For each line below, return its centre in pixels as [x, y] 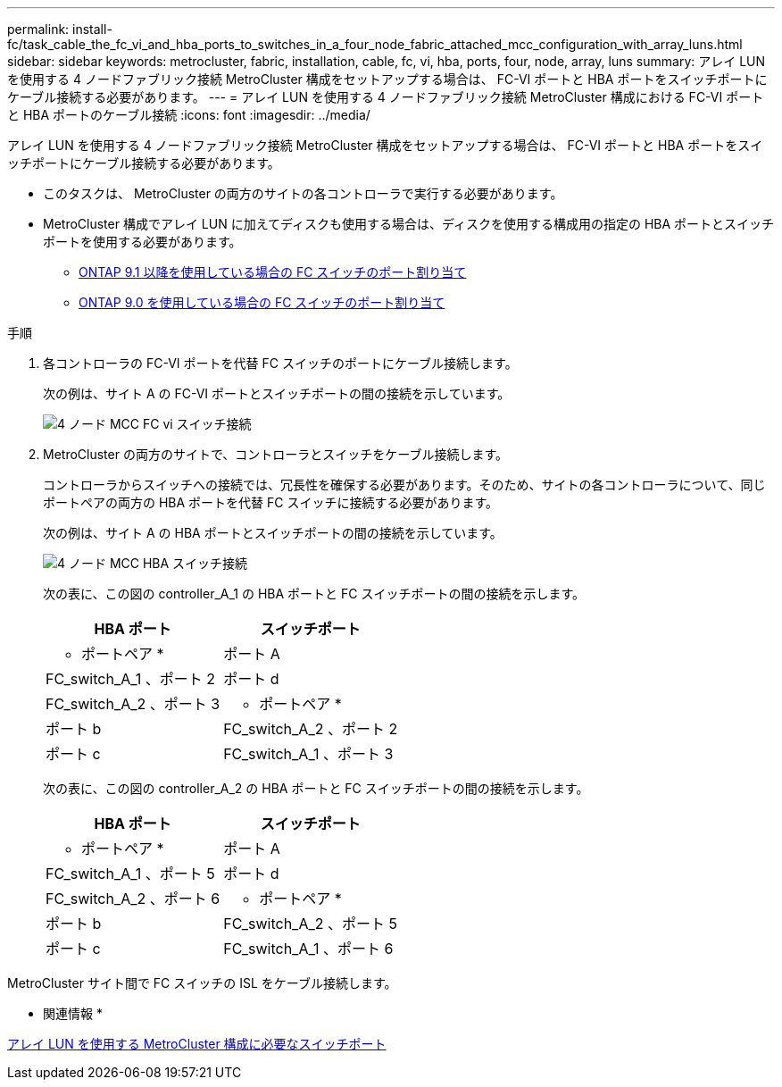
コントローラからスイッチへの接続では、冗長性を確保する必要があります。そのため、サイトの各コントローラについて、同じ [404, 485]
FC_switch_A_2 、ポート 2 [311, 729]
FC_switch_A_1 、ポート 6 [308, 949]
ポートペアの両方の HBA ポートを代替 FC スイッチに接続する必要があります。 [271, 502]
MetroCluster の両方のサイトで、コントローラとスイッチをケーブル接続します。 [276, 454]
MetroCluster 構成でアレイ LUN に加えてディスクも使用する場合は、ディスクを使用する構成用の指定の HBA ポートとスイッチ [409, 224]
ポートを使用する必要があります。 [142, 242]
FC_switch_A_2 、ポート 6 [133, 899]
